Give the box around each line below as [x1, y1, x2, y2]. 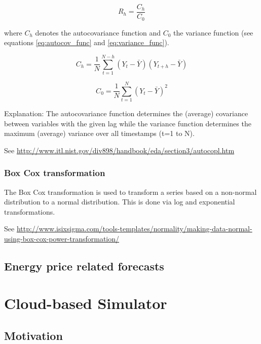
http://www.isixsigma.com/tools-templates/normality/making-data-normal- [16, 223, 252, 234]
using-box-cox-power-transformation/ [4, 233, 120, 244]
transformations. [4, 206, 55, 217]
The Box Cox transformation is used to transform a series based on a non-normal [4, 186, 257, 197]
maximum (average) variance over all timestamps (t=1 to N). [4, 128, 195, 139]
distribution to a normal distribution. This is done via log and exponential [4, 196, 235, 207]
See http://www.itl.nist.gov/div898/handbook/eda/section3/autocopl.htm [4, 145, 235, 155]
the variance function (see [173, 27, 253, 38]
